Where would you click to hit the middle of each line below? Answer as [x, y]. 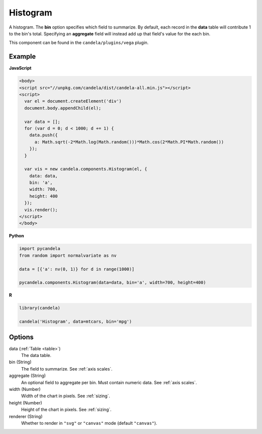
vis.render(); [41, 210]
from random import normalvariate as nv [68, 255]
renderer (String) [26, 416]
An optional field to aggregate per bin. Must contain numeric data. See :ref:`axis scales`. [109, 382]
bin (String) [20, 362]
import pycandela [40, 249]
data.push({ [44, 135]
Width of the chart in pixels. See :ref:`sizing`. [65, 396]
